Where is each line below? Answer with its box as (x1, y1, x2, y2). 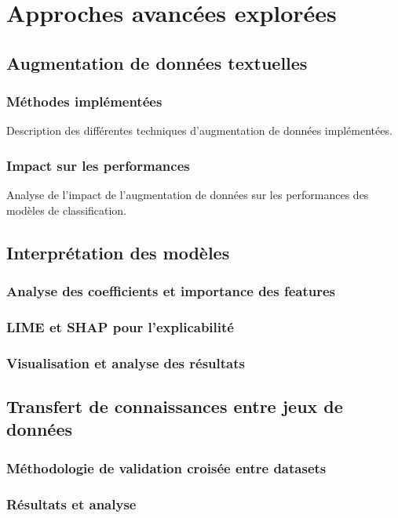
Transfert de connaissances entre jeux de (6, 394, 343, 418)
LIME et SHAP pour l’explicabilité (6, 317, 234, 336)
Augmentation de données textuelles (6, 50, 308, 74)
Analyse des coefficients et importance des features (6, 281, 335, 301)
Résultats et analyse (6, 494, 137, 513)
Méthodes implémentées (6, 92, 162, 111)
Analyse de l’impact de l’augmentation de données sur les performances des (6, 187, 369, 203)
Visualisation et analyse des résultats (6, 353, 245, 372)
